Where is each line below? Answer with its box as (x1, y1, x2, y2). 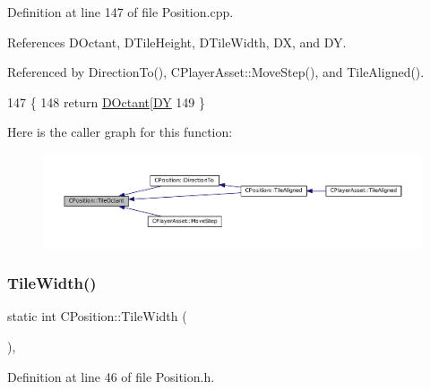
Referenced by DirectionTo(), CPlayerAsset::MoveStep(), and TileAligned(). (7, 63, 425, 81)
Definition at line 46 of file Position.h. (7, 367, 215, 385)
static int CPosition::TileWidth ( (7, 307, 187, 326)
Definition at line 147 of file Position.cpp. (7, 3, 234, 21)
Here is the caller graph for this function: (7, 123, 233, 141)
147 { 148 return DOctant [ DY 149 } (7, 92, 206, 111)
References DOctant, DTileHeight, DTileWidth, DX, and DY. (7, 32, 347, 51)
